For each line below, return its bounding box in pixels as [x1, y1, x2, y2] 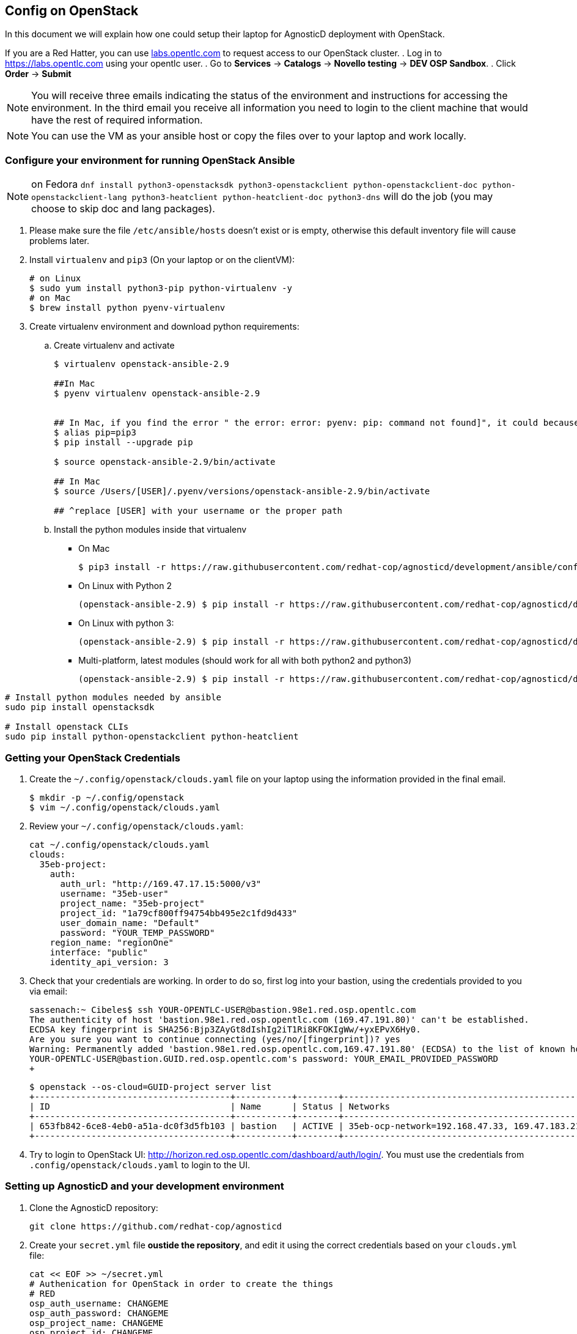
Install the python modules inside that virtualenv [54, 524, 247, 535]
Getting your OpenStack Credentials [5, 751, 180, 764]
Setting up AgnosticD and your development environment [5, 1180, 284, 1193]
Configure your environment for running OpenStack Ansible [5, 154, 295, 166]
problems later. [29, 235, 90, 246]
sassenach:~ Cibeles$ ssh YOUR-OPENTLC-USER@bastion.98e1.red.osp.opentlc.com [29, 1004, 416, 1015]
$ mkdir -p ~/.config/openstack [29, 792, 184, 802]
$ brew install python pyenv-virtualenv [29, 303, 226, 313]
